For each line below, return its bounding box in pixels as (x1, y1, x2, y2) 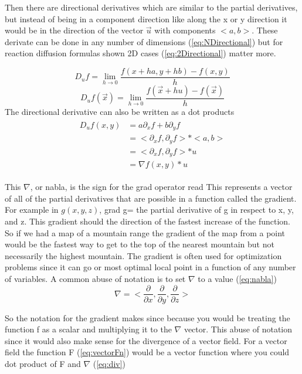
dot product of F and (5, 357, 81, 369)
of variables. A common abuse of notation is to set (5, 272, 186, 284)
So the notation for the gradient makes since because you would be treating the (5, 311, 290, 324)
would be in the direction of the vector (5, 24, 144, 36)
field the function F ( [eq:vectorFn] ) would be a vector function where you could (5, 346, 290, 358)
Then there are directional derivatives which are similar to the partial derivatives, (5, 1, 298, 13)
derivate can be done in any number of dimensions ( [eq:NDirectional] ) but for (5, 35, 283, 47)
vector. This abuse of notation (184, 323, 293, 335)
